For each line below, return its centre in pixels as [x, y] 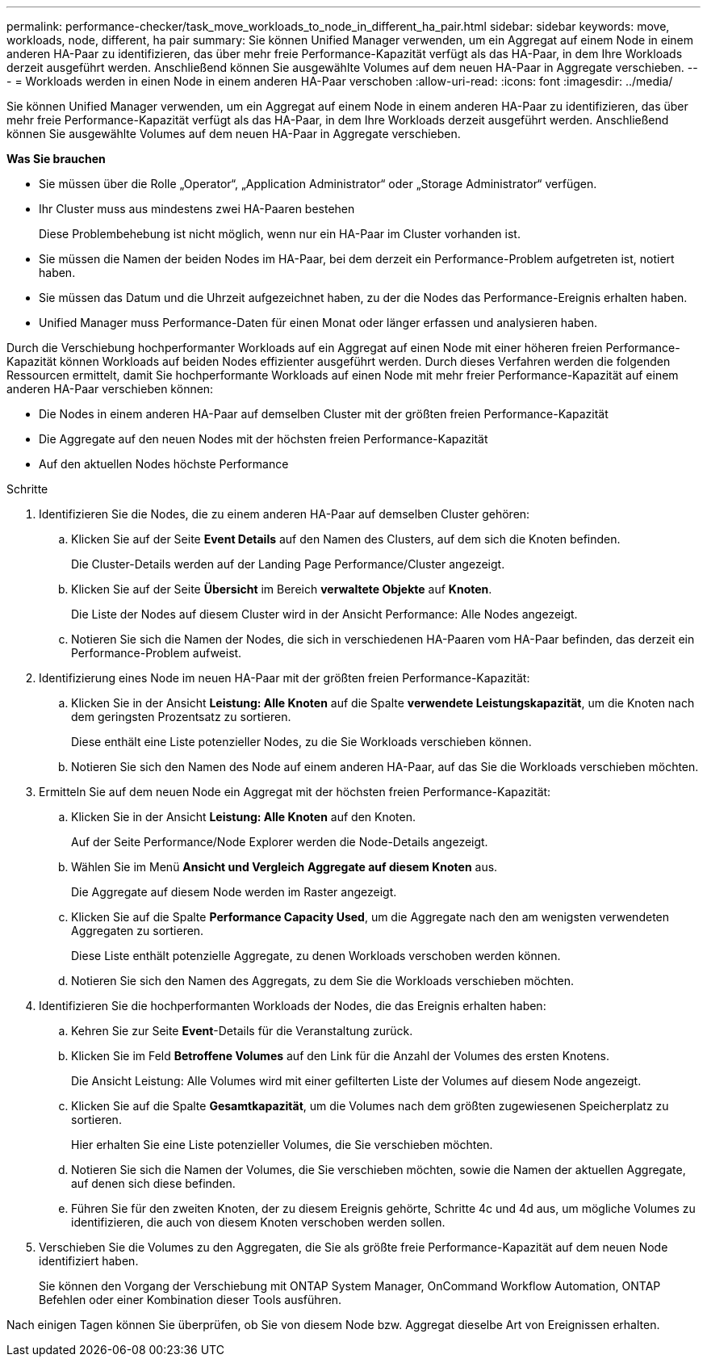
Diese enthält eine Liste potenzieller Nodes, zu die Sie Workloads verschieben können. [301, 742]
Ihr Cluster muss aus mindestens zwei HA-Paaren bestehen [197, 209]
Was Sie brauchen [56, 159]
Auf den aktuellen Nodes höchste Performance [164, 464]
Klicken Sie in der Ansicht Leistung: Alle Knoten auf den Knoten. [243, 817]
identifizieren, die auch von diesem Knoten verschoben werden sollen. [258, 1222]
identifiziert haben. [89, 1261]
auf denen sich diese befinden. [153, 1183]
